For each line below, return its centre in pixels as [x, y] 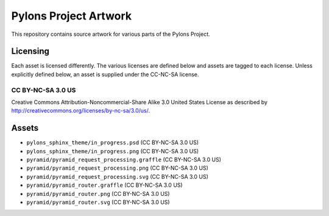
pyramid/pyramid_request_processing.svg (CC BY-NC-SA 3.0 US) [117, 176]
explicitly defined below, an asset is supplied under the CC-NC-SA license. [105, 74]
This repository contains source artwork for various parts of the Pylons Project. [111, 34]
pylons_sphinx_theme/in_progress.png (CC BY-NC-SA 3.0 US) [113, 151]
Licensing [30, 51]
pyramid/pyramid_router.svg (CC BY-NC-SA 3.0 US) [98, 202]
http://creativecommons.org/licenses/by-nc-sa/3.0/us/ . [81, 111]
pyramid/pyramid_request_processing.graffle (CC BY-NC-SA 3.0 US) [124, 160]
